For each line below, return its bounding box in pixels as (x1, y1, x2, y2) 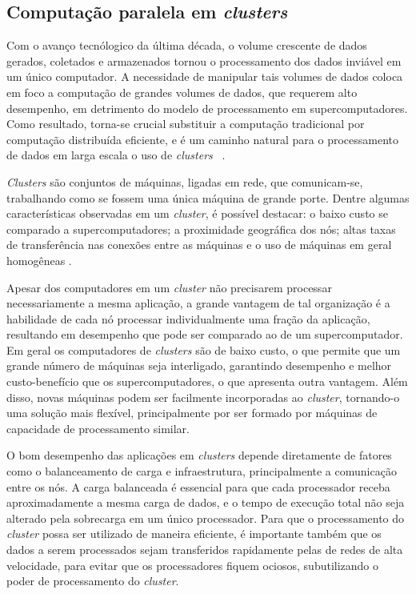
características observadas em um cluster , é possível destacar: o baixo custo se (6, 205, 388, 222)
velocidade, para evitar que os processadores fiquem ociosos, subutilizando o (6, 556, 379, 573)
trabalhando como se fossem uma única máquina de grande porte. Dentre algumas (6, 189, 410, 206)
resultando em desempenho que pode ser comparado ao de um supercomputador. (6, 326, 403, 343)
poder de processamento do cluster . (6, 572, 179, 589)
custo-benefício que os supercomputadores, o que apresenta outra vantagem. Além (6, 373, 408, 390)
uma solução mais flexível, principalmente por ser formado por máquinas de (6, 404, 378, 421)
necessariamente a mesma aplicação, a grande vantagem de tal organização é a (6, 295, 390, 311)
